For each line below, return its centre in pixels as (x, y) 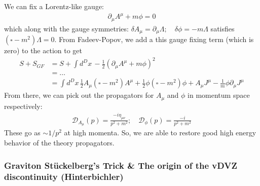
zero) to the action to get (43, 50)
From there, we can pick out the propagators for (79, 95)
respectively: (23, 106)
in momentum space (219, 95)
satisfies (222, 28)
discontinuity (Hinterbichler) (64, 177)
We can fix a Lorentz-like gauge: (54, 6)
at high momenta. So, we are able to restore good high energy (160, 133)
